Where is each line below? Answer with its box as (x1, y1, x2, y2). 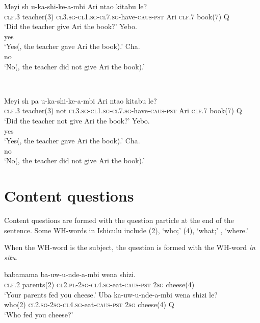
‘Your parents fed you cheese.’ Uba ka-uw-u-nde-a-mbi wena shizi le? (4, 289, 218, 300)
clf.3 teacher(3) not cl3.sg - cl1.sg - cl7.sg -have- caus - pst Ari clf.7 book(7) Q (4, 105, 242, 116)
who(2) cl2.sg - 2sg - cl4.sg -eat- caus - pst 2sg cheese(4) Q (4, 299, 174, 310)
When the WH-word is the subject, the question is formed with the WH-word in (4, 242, 255, 253)
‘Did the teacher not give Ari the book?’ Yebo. (4, 115, 150, 126)
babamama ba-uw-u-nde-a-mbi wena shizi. (4, 269, 136, 280)
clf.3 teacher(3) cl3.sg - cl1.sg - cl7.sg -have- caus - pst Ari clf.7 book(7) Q (4, 11, 229, 21)
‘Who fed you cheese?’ (4, 309, 73, 319)
